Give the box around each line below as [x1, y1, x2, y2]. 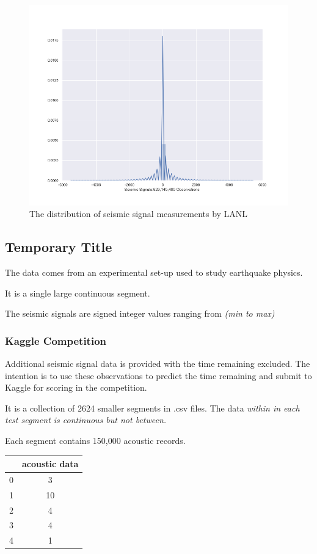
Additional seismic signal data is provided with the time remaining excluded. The [5, 357, 310, 370]
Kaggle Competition [5, 333, 106, 348]
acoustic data [22, 457, 79, 470]
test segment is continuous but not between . [5, 413, 167, 426]
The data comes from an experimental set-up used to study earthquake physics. [5, 266, 303, 279]
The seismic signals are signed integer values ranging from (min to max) [5, 307, 275, 320]
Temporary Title [5, 237, 112, 256]
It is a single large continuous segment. [5, 286, 150, 299]
